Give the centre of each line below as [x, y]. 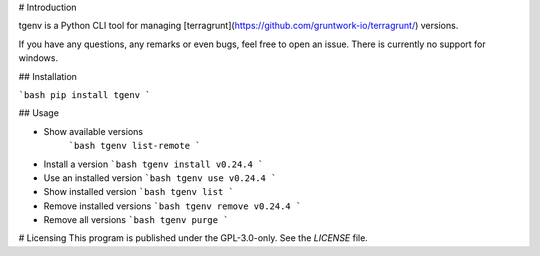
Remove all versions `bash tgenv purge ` [136, 220]
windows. [38, 58]
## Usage [39, 113]
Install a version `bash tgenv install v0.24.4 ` [153, 164]
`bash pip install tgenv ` [84, 94]
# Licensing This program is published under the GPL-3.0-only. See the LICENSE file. [193, 238]
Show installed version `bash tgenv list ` [138, 192]
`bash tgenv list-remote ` [134, 146]
